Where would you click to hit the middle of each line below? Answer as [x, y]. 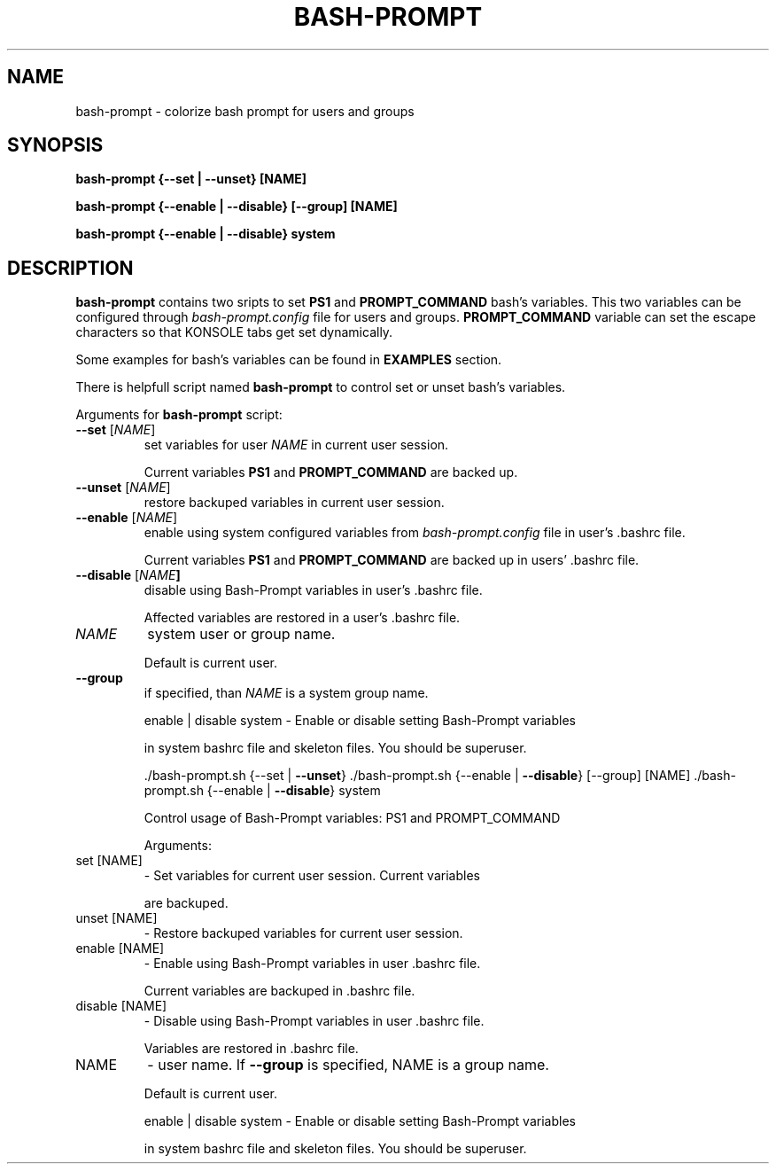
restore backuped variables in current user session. [294, 503]
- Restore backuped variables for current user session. [303, 933]
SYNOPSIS [55, 145]
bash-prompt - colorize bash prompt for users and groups [245, 111]
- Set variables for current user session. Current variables [312, 876]
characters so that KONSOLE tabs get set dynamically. [234, 332]
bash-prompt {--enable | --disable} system [206, 234]
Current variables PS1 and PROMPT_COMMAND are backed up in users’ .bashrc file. [392, 560]
